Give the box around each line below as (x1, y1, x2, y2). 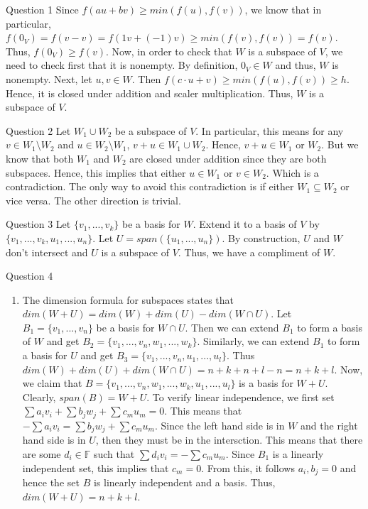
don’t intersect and (6, 244, 88, 259)
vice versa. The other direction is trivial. (6, 192, 181, 207)
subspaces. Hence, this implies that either (6, 165, 186, 180)
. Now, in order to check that (106, 43, 232, 58)
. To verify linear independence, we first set (146, 389, 335, 404)
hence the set (22, 474, 80, 489)
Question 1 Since (6, 2, 79, 16)
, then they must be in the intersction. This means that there (95, 432, 363, 447)
